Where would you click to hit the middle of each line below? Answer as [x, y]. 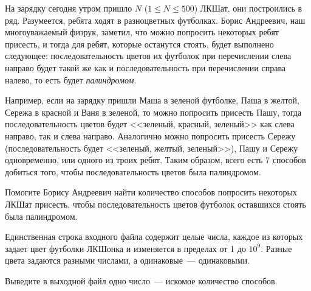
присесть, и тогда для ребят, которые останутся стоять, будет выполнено [139, 44]
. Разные [276, 248]
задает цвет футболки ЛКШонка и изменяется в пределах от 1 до [125, 248]
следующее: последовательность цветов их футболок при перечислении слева [148, 56]
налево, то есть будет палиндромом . [71, 79]
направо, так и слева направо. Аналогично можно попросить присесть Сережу [150, 135]
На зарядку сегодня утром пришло [69, 8]
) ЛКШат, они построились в [248, 8]
